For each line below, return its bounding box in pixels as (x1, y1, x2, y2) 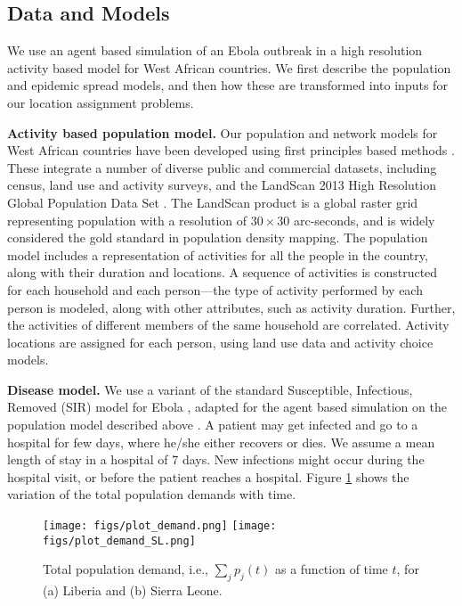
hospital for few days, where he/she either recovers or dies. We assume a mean (7, 432, 435, 451)
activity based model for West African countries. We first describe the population (7, 58, 451, 77)
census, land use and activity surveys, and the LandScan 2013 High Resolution (7, 176, 436, 194)
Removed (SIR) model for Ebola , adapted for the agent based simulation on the (7, 397, 447, 416)
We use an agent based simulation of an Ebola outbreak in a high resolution (7, 41, 423, 60)
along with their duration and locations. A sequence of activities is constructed (7, 263, 438, 282)
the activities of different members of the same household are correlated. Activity (7, 315, 450, 334)
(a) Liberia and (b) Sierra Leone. (43, 581, 223, 600)
